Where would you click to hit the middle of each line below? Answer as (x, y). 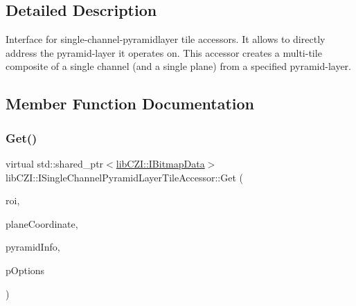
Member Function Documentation (130, 103)
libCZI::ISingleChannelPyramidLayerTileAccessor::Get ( (124, 177)
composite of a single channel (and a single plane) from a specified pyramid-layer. (178, 66)
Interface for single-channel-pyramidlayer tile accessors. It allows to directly (166, 39)
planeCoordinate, (42, 223)
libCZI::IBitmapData (160, 163)
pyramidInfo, (33, 247)
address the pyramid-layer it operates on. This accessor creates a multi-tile (164, 52)
